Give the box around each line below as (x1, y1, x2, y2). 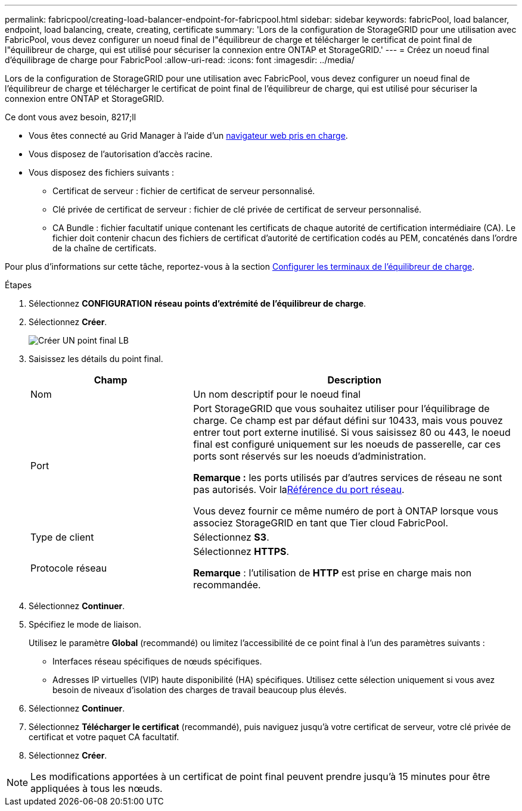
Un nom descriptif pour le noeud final (193, 388, 361, 400)
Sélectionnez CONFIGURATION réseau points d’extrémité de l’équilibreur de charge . (29, 298, 366, 308)
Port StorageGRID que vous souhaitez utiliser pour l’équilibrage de (193, 403, 490, 414)
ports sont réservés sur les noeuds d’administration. (193, 450, 426, 462)
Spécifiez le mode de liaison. (29, 619, 141, 629)
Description (327, 374, 381, 386)
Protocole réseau (30, 562, 107, 574)
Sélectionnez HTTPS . (193, 545, 290, 557)
